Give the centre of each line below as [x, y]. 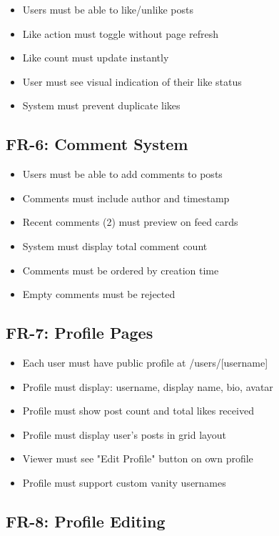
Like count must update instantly [96, 58]
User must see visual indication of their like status [132, 81]
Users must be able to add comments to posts [122, 174]
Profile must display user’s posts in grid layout [124, 434]
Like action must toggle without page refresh [120, 33]
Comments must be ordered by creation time [121, 270]
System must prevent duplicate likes [101, 105]
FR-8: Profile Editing [86, 521]
